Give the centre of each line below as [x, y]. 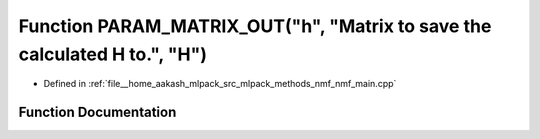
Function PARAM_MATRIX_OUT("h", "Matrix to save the [255, 26]
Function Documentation [97, 112]
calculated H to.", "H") [112, 54]
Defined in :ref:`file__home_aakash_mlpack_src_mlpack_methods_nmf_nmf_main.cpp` [220, 84]
